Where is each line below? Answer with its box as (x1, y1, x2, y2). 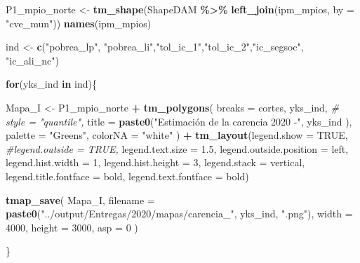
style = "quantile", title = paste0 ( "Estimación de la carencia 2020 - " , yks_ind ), (6, 114, 352, 128)
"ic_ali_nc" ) (6, 53, 59, 67)
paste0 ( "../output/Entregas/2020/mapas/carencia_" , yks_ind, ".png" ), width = (6, 206, 353, 221)
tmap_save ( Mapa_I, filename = (6, 192, 155, 207)
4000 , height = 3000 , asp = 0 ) (6, 220, 138, 234)
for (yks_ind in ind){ (6, 76, 97, 91)
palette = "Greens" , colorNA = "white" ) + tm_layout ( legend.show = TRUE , (6, 128, 348, 142)
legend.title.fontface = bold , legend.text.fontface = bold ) (6, 168, 249, 183)
